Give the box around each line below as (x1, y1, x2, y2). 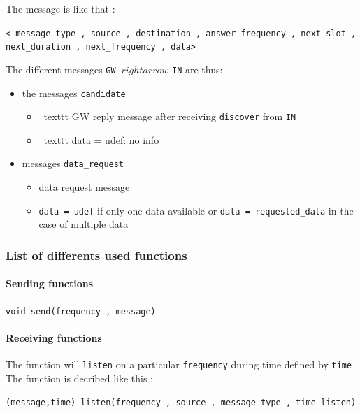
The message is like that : (6, 1, 115, 15)
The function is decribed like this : (6, 370, 153, 385)
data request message (38, 180, 130, 194)
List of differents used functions (6, 246, 187, 263)
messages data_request (22, 156, 124, 171)
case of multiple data (38, 217, 129, 231)
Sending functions (6, 276, 94, 291)
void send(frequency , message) (6, 306, 156, 317)
